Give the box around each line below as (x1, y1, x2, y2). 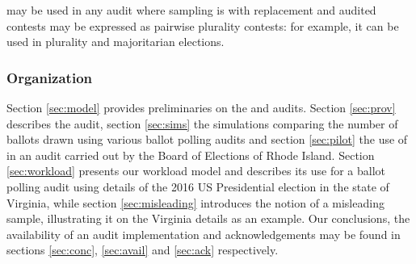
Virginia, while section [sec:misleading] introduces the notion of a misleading (6, 194, 384, 211)
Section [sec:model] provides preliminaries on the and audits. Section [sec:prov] (6, 99, 396, 115)
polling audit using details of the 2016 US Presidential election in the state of (6, 178, 389, 195)
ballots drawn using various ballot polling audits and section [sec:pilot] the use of (6, 131, 408, 148)
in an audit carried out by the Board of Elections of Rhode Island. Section (6, 146, 375, 163)
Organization (6, 67, 93, 87)
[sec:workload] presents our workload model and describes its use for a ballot (6, 162, 385, 179)
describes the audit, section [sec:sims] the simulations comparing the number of (6, 115, 398, 132)
